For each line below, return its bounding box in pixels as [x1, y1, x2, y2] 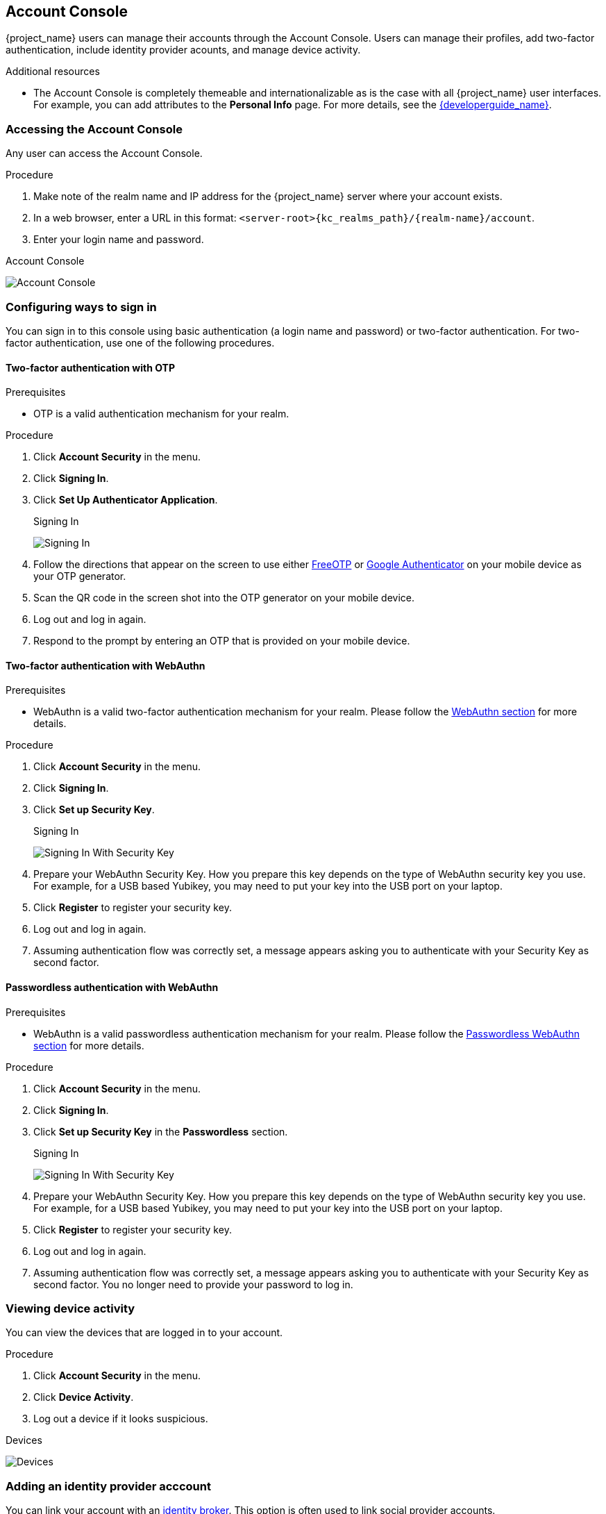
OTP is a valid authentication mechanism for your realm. [33, 408, 289, 420]
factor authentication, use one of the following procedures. [6, 336, 275, 349]
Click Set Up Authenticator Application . [33, 494, 218, 506]
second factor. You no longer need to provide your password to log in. [33, 1278, 353, 1290]
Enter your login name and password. [33, 233, 204, 246]
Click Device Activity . [33, 1391, 134, 1404]
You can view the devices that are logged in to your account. [6, 1326, 283, 1339]
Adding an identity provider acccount [6, 1479, 211, 1493]
